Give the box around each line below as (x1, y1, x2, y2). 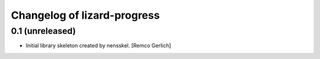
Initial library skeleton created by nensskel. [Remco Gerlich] (25, 42, 171, 49)
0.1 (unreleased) (11, 26, 76, 36)
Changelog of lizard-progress (11, 9, 160, 22)
